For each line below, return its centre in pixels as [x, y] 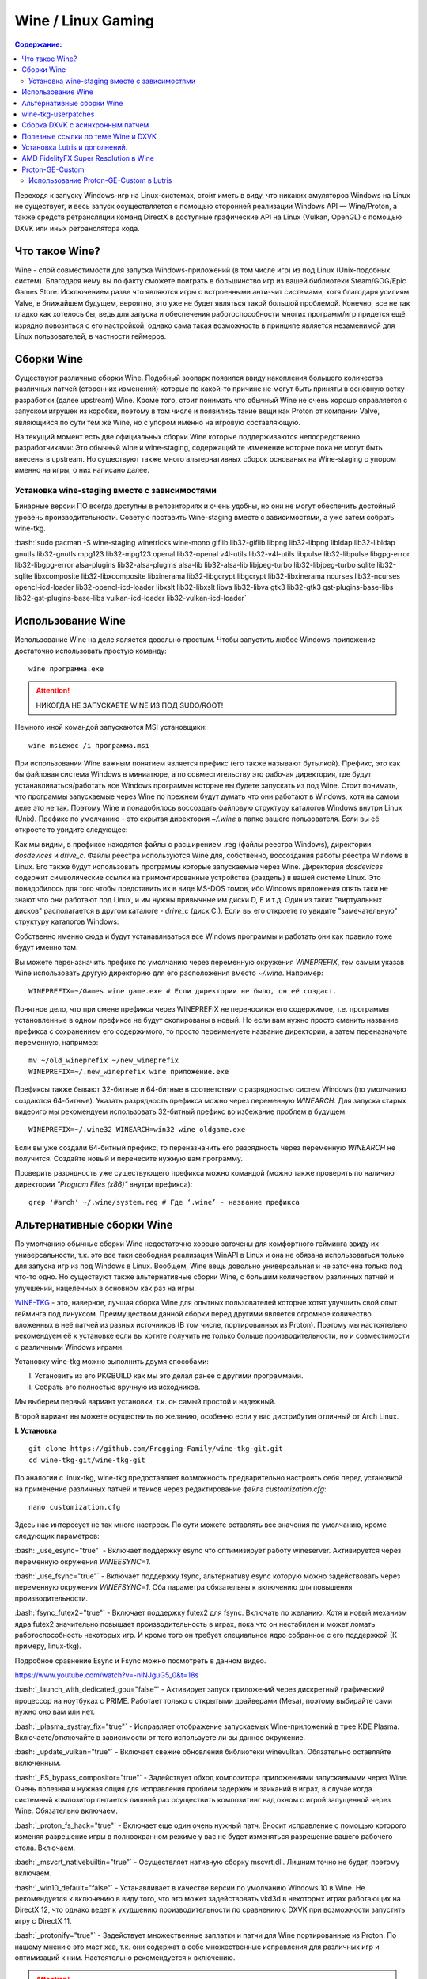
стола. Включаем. [45, 1848]
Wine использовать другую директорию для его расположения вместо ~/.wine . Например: [169, 973]
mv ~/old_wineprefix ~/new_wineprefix [104, 1060]
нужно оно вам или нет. [55, 1712]
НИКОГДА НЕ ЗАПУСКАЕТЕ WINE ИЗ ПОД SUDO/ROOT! [130, 705]
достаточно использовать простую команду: [91, 651]
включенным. [38, 1763]
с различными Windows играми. [69, 1347]
